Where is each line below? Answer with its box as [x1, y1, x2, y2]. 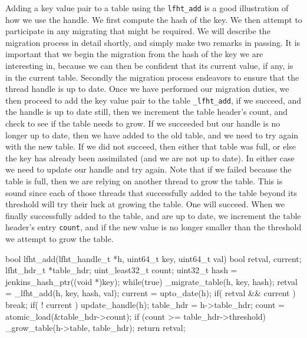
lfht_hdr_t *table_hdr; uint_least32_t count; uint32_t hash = [5, 264, 237, 276]
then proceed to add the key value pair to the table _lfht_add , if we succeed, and [5, 94, 302, 106]
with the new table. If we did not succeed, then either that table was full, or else [5, 140, 296, 153]
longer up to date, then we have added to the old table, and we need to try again [5, 128, 299, 141]
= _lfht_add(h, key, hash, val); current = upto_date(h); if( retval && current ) [5, 287, 296, 299]
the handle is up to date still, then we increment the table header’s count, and [5, 105, 288, 118]
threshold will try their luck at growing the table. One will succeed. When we [5, 198, 285, 210]
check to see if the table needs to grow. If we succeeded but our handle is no [5, 117, 280, 130]
